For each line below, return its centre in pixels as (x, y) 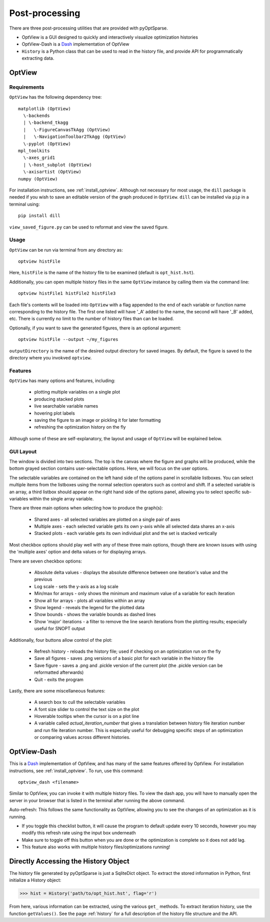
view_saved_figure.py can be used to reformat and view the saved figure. (89, 227)
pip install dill (39, 216)
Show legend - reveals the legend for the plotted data (89, 607)
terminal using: (24, 204)
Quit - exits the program (59, 679)
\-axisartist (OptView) (52, 172)
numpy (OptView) (38, 179)
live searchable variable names (66, 406)
